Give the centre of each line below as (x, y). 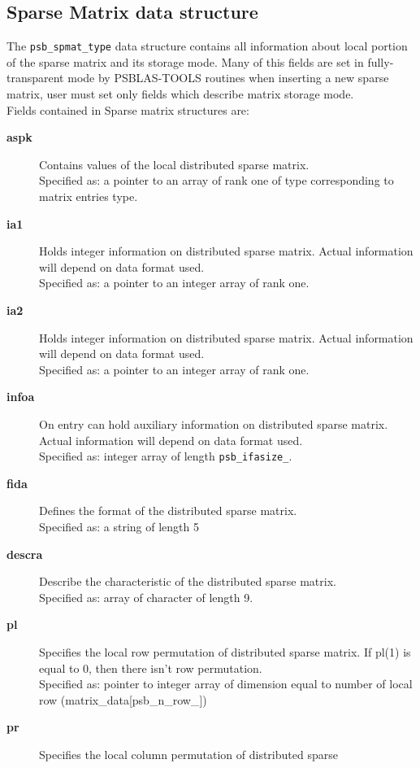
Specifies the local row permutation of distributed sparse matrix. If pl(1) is (225, 651)
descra (25, 554)
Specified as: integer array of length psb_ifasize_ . (166, 456)
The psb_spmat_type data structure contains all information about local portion (207, 46)
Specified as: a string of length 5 (119, 526)
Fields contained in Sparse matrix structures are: (128, 109)
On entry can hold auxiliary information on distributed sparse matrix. (214, 423)
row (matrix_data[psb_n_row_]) (123, 699)
